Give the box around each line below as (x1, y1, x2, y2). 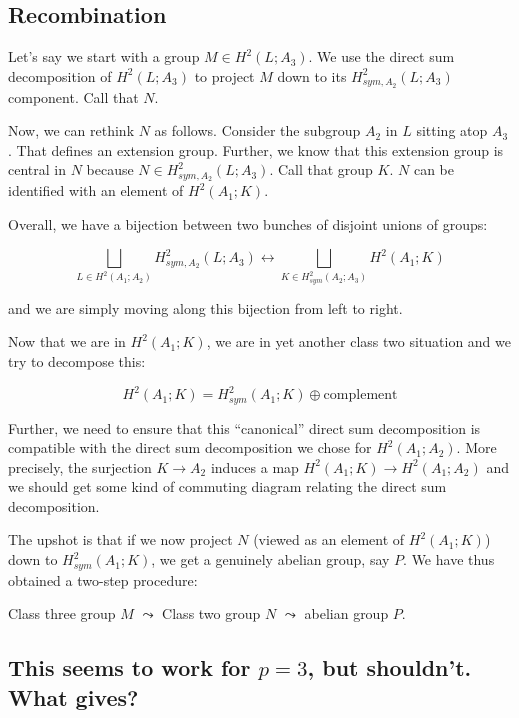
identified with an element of (8, 180, 184, 201)
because (86, 159, 134, 180)
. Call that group (269, 159, 373, 180)
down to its (277, 65, 347, 86)
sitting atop (416, 120, 488, 141)
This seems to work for (8, 652, 251, 683)
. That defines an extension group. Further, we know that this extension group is (8, 139, 504, 160)
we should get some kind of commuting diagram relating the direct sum (8, 476, 447, 497)
